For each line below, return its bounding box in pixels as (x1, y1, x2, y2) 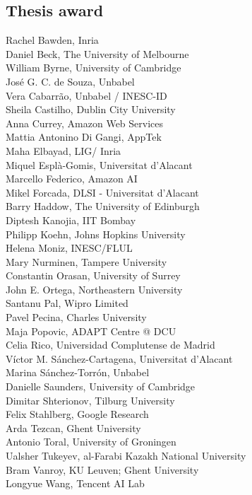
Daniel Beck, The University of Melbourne (6, 46, 189, 61)
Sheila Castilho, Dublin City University (6, 102, 176, 117)
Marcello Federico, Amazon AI (6, 171, 138, 186)
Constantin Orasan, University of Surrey (6, 268, 181, 283)
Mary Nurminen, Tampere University (6, 254, 167, 269)
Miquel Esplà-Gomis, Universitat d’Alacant (6, 157, 193, 172)
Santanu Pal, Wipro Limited (6, 296, 128, 310)
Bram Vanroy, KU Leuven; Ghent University (6, 462, 199, 477)
